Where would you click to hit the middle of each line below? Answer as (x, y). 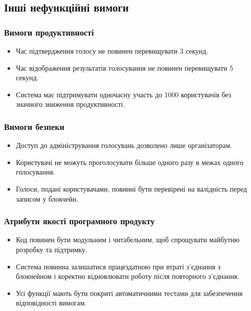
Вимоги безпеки (34, 126)
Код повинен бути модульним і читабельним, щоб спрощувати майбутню (128, 240)
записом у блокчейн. (47, 198)
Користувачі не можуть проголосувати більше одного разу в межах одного (130, 162)
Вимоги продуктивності (49, 32)
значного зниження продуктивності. (70, 104)
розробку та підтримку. (52, 249)
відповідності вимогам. (51, 303)
